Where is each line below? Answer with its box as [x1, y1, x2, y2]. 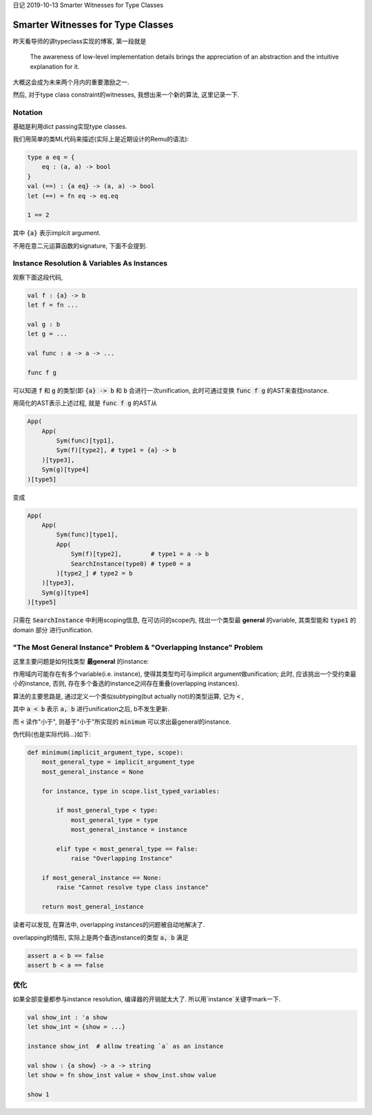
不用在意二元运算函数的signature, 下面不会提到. [12, 241, 147, 249]
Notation [12, 108, 43, 117]
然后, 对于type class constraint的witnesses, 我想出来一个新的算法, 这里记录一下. [12, 90, 240, 99]
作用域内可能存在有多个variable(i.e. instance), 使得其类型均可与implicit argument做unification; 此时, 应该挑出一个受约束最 [12, 670, 357, 678]
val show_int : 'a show [27, 1013, 108, 1021]
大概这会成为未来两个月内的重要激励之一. [12, 78, 130, 86]
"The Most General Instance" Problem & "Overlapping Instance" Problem [12, 643, 263, 653]
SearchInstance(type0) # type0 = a [70, 560, 191, 568]
